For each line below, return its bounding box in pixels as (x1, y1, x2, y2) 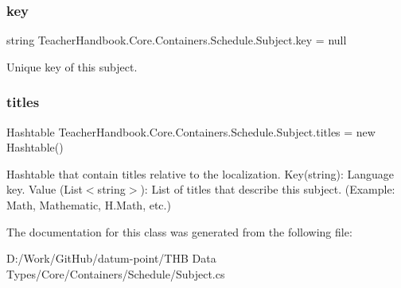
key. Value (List (6, 181, 83, 198)
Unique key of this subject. (6, 58, 138, 75)
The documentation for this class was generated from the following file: (6, 223, 352, 240)
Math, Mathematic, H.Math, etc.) (6, 197, 171, 213)
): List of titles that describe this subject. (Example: (140, 181, 395, 198)
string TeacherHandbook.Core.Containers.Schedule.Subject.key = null (6, 32, 347, 48)
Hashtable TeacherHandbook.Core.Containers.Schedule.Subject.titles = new (6, 123, 376, 140)
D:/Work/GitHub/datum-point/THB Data (6, 250, 216, 267)
